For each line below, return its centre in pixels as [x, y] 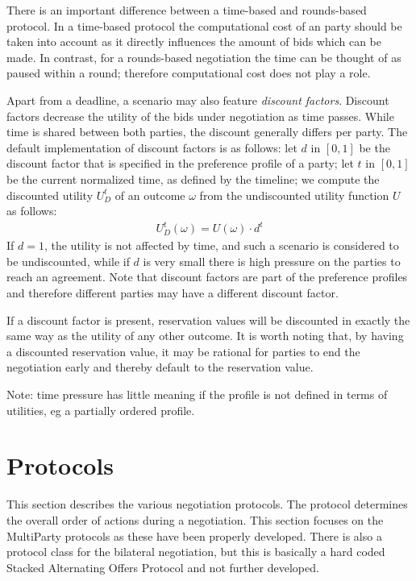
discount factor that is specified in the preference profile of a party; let [180, 163]
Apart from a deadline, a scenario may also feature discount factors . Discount [198, 100]
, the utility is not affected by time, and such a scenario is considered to [221, 245]
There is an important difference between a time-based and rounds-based [187, 10]
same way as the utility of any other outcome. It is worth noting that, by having [205, 336]
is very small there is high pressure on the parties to [272, 261]
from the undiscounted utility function [294, 195]
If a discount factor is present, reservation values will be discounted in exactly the [208, 320]
